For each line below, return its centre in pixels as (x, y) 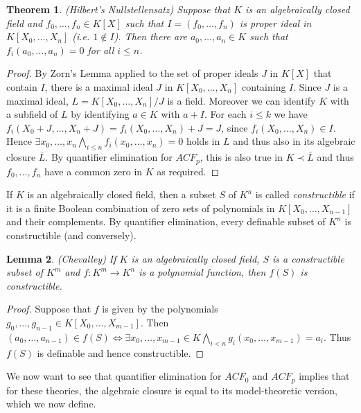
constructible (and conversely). (71, 235)
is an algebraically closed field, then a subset (122, 194)
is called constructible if (305, 194)
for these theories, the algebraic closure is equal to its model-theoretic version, (172, 390)
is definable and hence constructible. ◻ (121, 352)
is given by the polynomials (160, 309)
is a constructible (308, 258)
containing (264, 86)
